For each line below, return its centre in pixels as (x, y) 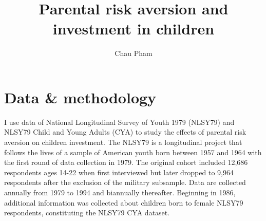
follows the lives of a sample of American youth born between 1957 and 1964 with (133, 152)
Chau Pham (134, 53)
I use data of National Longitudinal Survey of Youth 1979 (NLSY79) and (119, 122)
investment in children (134, 29)
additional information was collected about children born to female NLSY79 (124, 202)
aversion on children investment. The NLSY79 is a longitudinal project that (123, 142)
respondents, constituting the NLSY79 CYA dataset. (87, 213)
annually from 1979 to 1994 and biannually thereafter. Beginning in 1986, (120, 192)
